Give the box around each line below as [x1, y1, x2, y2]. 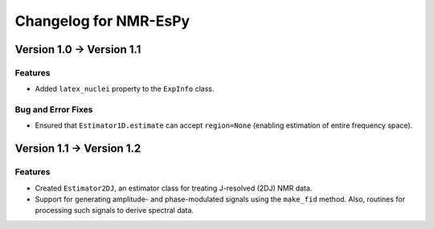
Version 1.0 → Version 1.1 [14, 43, 141, 56]
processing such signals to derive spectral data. [35, 206, 194, 215]
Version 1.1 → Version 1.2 [14, 141, 141, 156]
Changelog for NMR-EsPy [14, 12, 190, 30]
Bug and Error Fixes [14, 104, 93, 116]
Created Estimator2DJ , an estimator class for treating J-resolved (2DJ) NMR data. [35, 183, 313, 193]
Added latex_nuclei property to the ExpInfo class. [35, 84, 215, 94]
